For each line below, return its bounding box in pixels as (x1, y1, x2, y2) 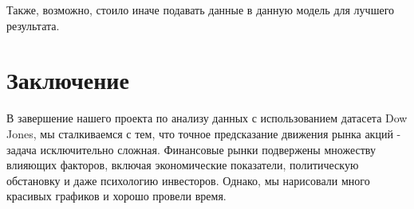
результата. (6, 17, 60, 33)
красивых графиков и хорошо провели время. (6, 188, 227, 204)
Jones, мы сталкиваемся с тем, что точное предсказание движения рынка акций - (6, 125, 401, 141)
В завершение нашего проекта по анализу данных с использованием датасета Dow (6, 110, 408, 126)
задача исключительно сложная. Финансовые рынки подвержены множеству (6, 141, 376, 157)
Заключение (6, 64, 129, 96)
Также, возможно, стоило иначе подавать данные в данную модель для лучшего (6, 2, 395, 17)
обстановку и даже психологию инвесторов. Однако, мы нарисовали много (6, 172, 370, 188)
